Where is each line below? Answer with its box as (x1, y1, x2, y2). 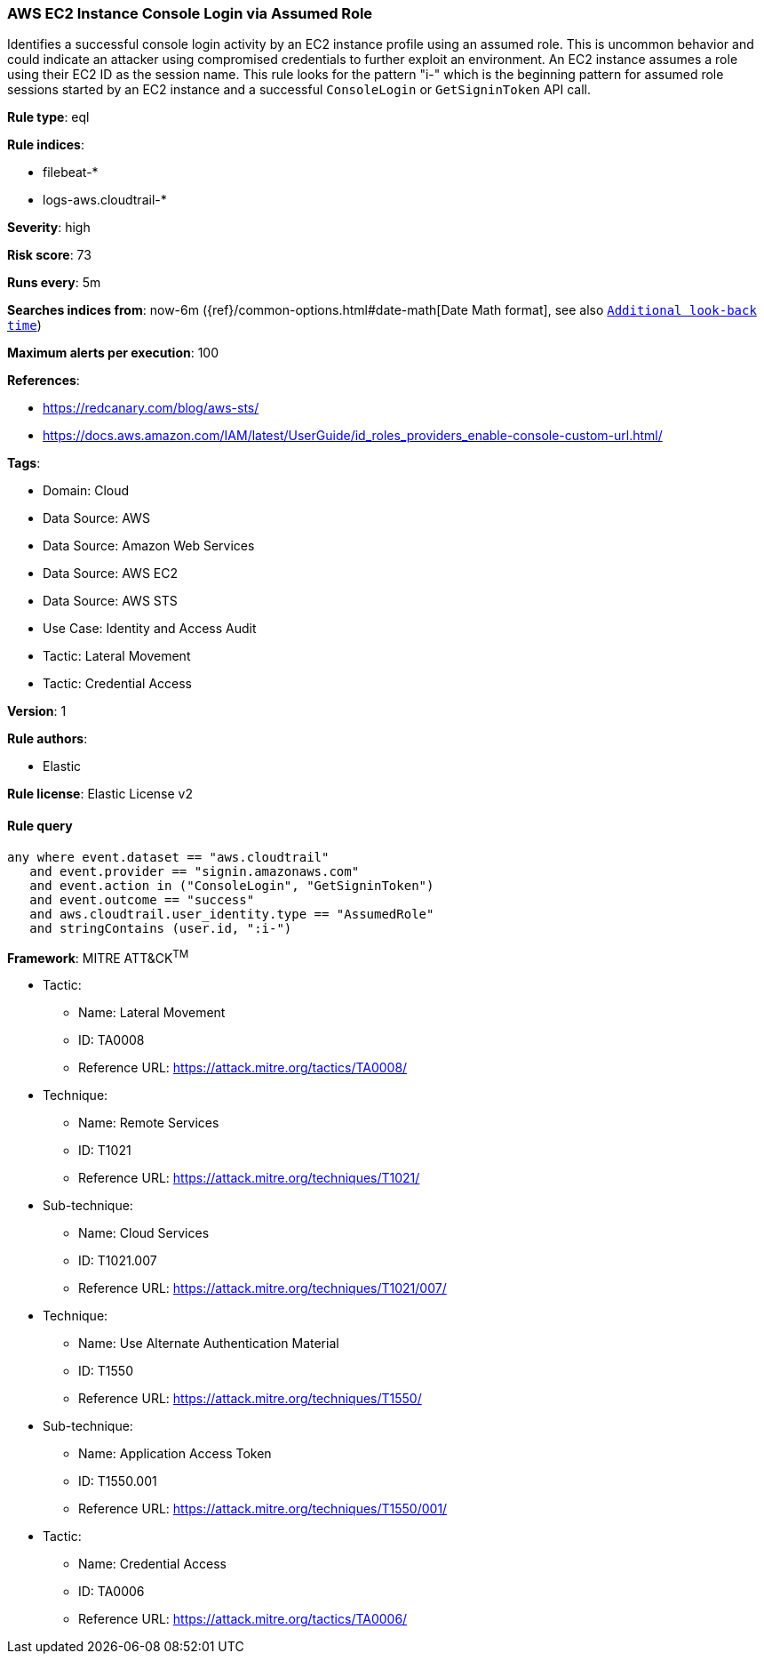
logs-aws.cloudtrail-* (43, 192, 167, 208)
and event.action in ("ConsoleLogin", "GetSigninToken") (29, 878, 434, 893)
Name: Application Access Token (78, 1446, 272, 1462)
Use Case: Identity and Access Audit (43, 621, 257, 637)
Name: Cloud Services (78, 1225, 210, 1241)
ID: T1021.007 (78, 1253, 157, 1269)
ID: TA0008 (78, 1032, 145, 1048)
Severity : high (7, 220, 91, 236)
